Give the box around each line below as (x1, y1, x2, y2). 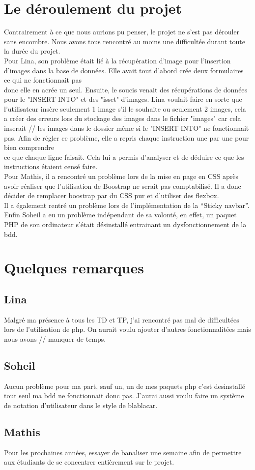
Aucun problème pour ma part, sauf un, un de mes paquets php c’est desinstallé (4, 381, 245, 391)
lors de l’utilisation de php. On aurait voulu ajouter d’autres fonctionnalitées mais (4, 324, 251, 334)
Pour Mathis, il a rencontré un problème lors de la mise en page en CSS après (4, 171, 239, 181)
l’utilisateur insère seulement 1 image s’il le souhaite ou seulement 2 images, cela (4, 103, 246, 114)
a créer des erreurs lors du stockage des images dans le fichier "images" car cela (4, 113, 241, 123)
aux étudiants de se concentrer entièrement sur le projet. (4, 457, 174, 467)
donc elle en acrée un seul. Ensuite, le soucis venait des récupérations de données (4, 84, 248, 94)
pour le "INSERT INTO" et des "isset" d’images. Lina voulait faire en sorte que (4, 94, 242, 104)
